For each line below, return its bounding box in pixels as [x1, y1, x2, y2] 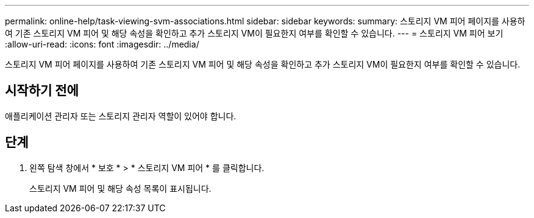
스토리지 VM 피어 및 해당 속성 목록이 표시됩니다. [29, 183, 212, 194]
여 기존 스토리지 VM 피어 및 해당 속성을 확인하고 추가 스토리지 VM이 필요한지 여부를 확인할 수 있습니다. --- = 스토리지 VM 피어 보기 [5, 28, 504, 38]
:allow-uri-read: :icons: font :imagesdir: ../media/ [5, 39, 199, 49]
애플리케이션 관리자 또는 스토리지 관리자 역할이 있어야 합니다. [5, 110, 237, 121]
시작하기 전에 [5, 83, 79, 99]
